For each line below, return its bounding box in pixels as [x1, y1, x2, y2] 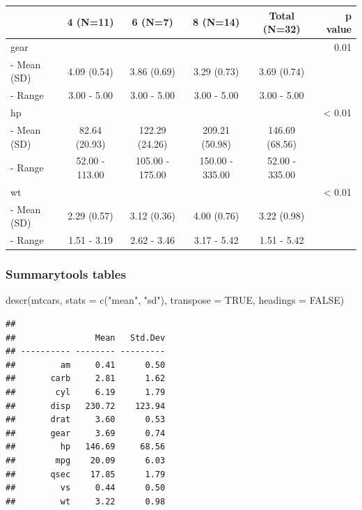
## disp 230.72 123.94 [6, 401, 166, 411]
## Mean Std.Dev [6, 332, 166, 343]
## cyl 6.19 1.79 [6, 387, 166, 397]
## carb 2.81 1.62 [6, 373, 166, 384]
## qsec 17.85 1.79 [6, 469, 166, 479]
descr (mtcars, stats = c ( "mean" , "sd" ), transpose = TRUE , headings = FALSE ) [6, 293, 345, 307]
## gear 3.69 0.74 [6, 428, 166, 438]
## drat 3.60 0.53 [6, 415, 166, 425]
